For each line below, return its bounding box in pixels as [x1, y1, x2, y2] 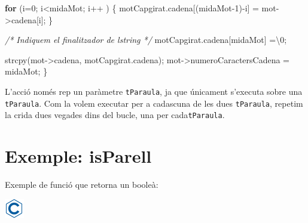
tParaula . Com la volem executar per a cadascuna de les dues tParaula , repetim [5, 97, 303, 109]
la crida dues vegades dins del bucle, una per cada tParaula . [5, 109, 225, 121]
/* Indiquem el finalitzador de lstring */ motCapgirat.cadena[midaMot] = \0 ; [5, 33, 287, 46]
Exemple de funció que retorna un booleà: [5, 178, 158, 191]
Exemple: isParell [5, 144, 152, 168]
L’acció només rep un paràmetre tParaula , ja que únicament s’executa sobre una [5, 85, 303, 97]
